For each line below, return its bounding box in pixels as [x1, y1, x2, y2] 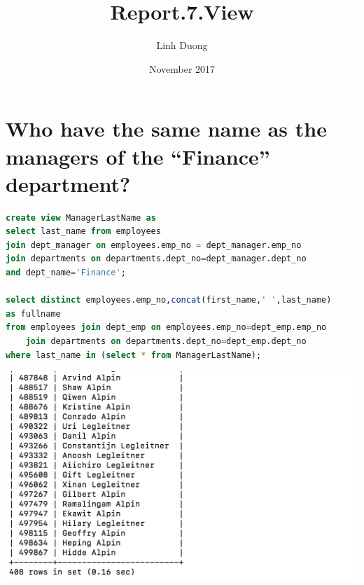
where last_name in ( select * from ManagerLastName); [6, 350, 262, 360]
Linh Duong [156, 38, 208, 53]
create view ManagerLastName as [6, 212, 156, 223]
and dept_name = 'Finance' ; [6, 268, 126, 277]
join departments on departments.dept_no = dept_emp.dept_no [25, 336, 307, 346]
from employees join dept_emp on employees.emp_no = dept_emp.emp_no [6, 322, 327, 333]
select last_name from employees [6, 226, 161, 237]
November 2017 [148, 61, 216, 76]
